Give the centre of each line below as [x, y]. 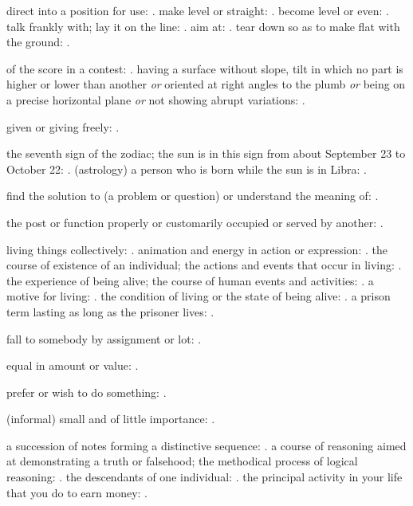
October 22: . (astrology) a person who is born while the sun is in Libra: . [187, 169]
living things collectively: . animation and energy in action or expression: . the [197, 249]
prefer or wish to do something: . [87, 392]
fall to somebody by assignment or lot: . [104, 338]
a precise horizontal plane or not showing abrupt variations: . [156, 99]
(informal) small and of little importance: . [111, 419]
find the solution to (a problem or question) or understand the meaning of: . [193, 196]
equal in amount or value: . [73, 365]
